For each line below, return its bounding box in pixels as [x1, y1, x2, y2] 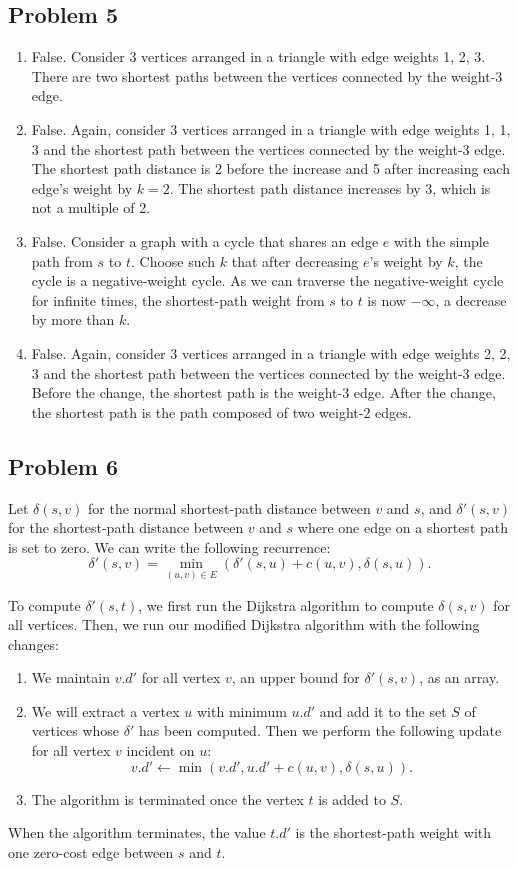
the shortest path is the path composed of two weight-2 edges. [31, 401, 412, 422]
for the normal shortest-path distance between [88, 497, 371, 518]
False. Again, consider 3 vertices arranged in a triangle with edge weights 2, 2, [31, 342, 511, 363]
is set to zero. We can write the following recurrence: [8, 536, 331, 557]
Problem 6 [8, 450, 118, 481]
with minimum [196, 700, 287, 721]
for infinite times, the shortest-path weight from [31, 289, 325, 310]
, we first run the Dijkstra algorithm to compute [138, 594, 434, 615]
